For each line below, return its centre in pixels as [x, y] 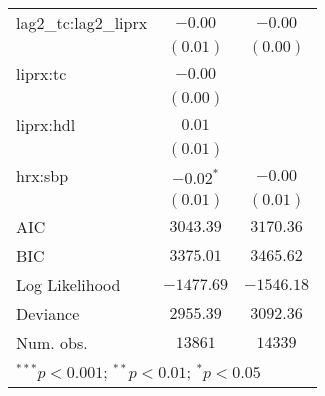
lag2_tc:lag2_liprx [82, 22]
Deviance [48, 313]
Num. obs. [52, 342]
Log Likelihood [68, 284]
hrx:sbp [42, 175]
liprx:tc [41, 73]
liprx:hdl [46, 124]
